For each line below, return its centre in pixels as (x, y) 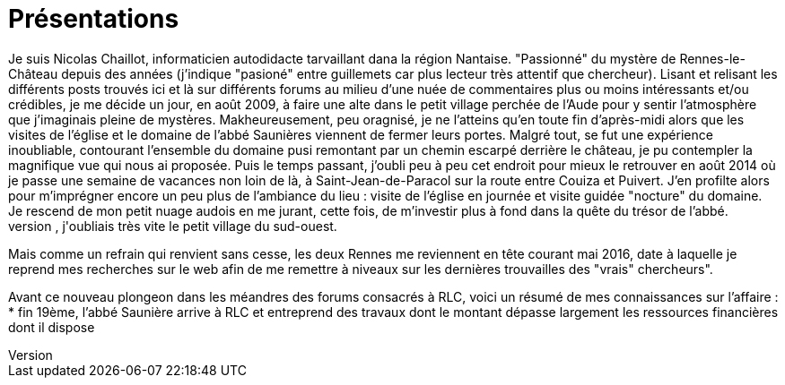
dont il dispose (52, 327)
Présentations (94, 19)
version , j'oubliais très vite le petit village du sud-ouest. (173, 226)
